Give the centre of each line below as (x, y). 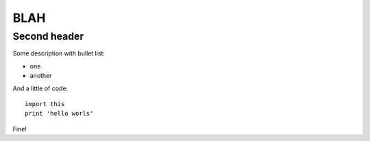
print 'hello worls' (59, 114)
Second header (48, 36)
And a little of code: (40, 88)
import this (45, 104)
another (41, 76)
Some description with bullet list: (59, 53)
